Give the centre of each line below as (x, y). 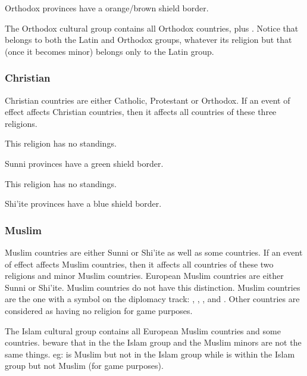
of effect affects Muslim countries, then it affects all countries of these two (139, 264)
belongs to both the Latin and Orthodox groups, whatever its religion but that (148, 40)
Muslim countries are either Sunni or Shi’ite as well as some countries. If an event (154, 252)
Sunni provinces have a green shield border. (84, 163)
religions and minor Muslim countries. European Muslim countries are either (144, 276)
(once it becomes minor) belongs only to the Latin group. (109, 51)
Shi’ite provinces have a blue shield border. (83, 203)
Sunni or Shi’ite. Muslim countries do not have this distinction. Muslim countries (153, 287)
